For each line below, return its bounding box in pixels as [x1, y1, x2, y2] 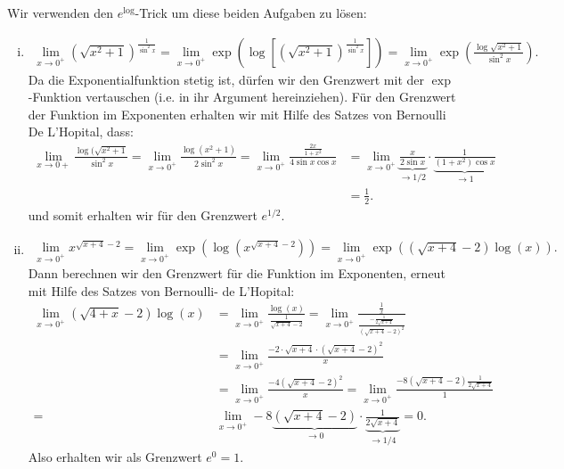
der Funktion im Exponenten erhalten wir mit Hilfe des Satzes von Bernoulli [28, 104, 446, 123]
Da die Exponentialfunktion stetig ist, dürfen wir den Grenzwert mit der [28, 70, 425, 88]
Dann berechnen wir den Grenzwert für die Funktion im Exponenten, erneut [28, 264, 445, 283]
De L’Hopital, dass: [28, 122, 134, 141]
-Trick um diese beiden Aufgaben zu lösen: [135, 4, 367, 21]
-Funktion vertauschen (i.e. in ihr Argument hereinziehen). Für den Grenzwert [28, 87, 456, 106]
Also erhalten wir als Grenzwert [28, 448, 202, 466]
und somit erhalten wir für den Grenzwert [28, 205, 257, 224]
